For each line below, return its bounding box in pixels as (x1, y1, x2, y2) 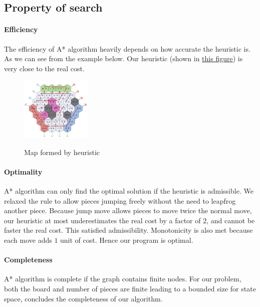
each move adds (4, 235, 52, 245)
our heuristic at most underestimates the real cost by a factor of (4, 215, 201, 225)
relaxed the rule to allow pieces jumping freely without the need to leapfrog (4, 195, 236, 206)
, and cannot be (206, 215, 255, 225)
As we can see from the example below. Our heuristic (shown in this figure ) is (4, 53, 243, 64)
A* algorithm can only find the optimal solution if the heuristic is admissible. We (4, 186, 253, 196)
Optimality (4, 166, 43, 177)
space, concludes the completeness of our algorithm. (4, 293, 163, 303)
